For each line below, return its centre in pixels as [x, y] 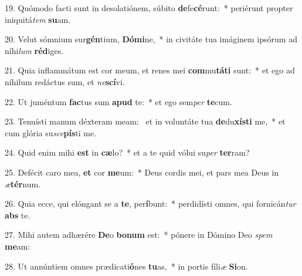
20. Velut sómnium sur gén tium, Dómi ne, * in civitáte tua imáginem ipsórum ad [151, 39]
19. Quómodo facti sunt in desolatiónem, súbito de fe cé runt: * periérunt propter [149, 8]
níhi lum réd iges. [34, 50]
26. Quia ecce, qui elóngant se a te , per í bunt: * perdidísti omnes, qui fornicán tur [150, 203]
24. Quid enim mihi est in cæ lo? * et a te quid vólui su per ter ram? [127, 152]
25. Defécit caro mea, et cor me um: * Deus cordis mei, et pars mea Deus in [142, 172]
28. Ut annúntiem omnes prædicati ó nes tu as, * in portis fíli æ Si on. [126, 266]
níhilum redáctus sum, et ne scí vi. [65, 81]
